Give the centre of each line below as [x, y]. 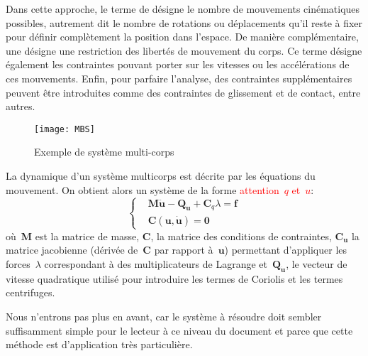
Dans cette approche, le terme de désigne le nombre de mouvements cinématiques [183, 9]
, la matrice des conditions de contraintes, [241, 236]
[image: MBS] [65, 129]
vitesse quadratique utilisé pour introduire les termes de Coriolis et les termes [174, 278]
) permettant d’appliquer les [286, 250]
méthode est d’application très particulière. [99, 344]
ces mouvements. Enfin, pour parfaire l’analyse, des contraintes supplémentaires [179, 78]
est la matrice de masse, [87, 236]
